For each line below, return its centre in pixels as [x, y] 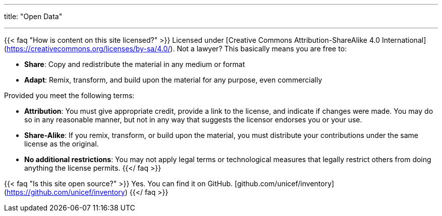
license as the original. [62, 144]
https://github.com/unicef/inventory [66, 192]
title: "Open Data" [33, 16]
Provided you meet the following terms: [69, 95]
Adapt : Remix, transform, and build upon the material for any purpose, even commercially [173, 80]
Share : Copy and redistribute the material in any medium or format [135, 64]
